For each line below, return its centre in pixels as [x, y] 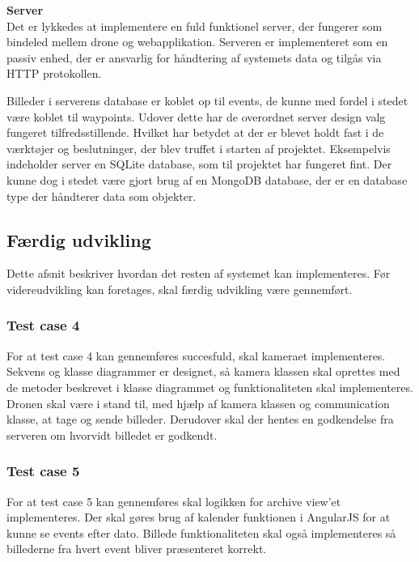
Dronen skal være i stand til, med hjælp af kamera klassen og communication [198, 403]
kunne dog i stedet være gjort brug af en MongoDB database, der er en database [207, 179]
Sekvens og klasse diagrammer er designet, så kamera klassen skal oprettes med [203, 371]
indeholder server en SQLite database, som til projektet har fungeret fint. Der [199, 164]
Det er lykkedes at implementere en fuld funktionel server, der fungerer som [195, 26]
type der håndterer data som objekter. [102, 196]
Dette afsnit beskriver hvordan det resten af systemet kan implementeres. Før [199, 273]
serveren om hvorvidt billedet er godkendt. [112, 434]
